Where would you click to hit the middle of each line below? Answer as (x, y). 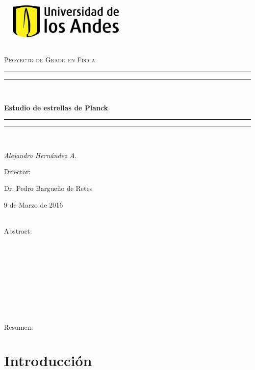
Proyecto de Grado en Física (50, 60)
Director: (17, 172)
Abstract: (18, 230)
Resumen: (19, 327)
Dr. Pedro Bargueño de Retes (48, 188)
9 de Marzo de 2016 (34, 204)
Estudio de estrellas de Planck (56, 107)
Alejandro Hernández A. (40, 155)
